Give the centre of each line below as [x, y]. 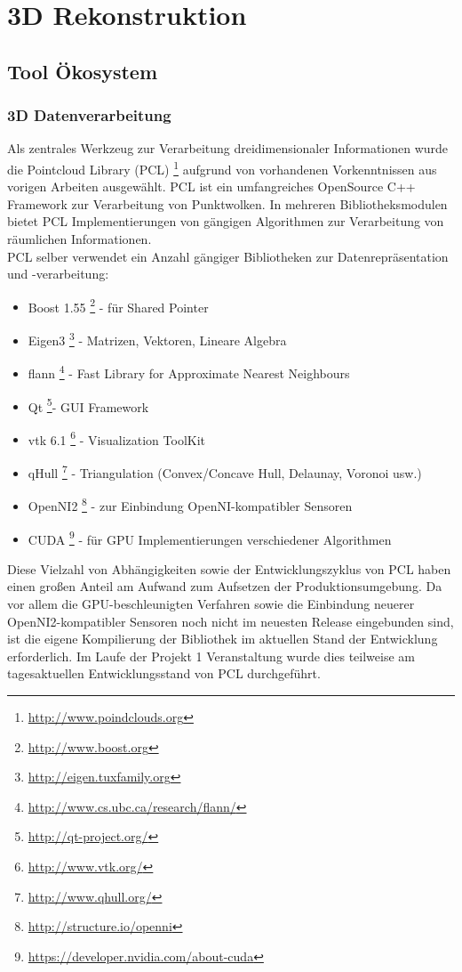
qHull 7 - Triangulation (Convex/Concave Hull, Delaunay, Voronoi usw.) [225, 471]
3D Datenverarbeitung [89, 115]
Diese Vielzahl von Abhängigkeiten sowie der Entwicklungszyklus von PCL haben [229, 568]
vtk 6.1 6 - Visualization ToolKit [117, 438]
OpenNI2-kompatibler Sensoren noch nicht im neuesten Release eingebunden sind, [231, 621]
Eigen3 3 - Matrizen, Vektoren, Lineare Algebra [157, 339]
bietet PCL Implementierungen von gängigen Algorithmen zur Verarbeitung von [226, 221]
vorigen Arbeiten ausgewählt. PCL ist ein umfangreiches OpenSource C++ [211, 186]
